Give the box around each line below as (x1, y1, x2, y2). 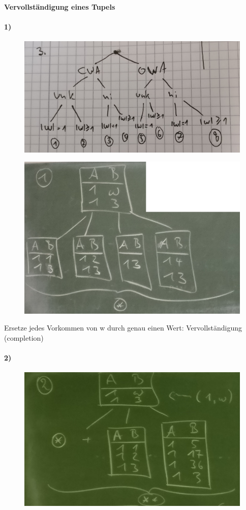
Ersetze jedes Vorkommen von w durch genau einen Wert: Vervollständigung (4, 322, 242, 333)
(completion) (4, 332, 44, 343)
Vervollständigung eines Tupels (4, 1, 115, 12)
